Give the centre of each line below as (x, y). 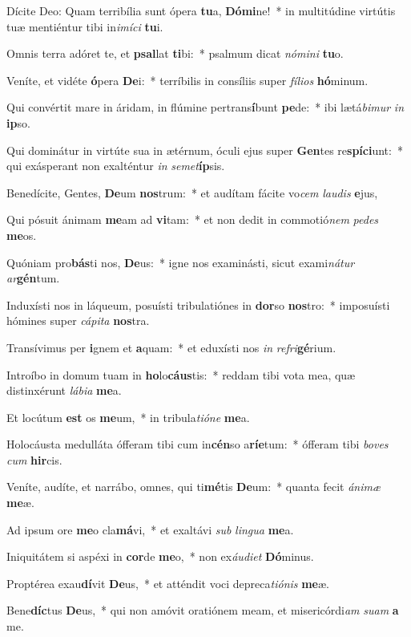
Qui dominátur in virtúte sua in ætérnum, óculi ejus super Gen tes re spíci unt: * (205, 150)
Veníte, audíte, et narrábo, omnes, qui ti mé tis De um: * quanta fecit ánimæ (194, 487)
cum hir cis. (34, 459)
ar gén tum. (33, 278)
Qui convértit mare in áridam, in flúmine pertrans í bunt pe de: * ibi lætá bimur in (205, 107)
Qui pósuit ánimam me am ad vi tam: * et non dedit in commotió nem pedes (193, 219)
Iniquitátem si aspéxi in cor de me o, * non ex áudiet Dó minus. (160, 556)
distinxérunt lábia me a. (64, 390)
